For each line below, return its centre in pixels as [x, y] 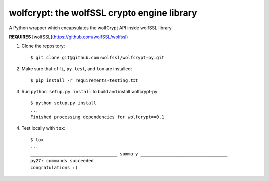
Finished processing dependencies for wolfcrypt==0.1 [97, 117]
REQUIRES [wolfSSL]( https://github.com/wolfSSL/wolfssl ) [68, 37]
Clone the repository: [43, 46]
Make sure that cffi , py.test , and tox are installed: [77, 69]
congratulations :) [54, 168]
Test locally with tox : [44, 128]
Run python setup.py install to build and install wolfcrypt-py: [90, 91]
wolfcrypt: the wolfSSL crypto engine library [103, 13]
